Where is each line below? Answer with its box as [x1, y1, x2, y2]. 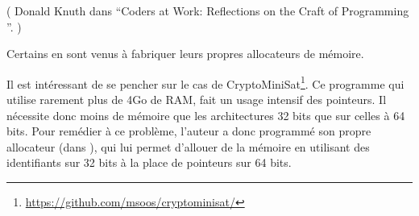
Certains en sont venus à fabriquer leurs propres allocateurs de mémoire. [6, 45, 364, 62]
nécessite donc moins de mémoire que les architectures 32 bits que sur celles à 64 [6, 106, 405, 123]
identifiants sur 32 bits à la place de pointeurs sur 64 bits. [6, 154, 292, 171]
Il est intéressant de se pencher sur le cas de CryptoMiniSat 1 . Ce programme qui [6, 73, 404, 92]
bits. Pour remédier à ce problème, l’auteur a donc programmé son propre [6, 123, 371, 139]
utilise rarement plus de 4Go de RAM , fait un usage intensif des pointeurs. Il [6, 91, 387, 108]
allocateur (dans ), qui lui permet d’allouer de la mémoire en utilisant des [6, 138, 370, 155]
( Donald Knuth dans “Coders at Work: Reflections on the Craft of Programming [6, 2, 409, 19]
